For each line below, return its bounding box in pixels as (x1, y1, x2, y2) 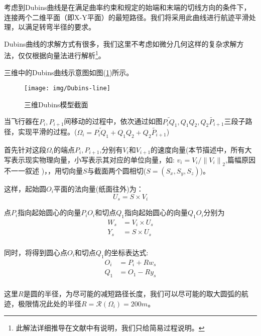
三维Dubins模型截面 (24, 99, 88, 109)
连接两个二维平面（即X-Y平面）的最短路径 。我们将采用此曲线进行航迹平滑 (4, 12, 249, 22)
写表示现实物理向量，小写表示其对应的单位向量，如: (4, 154, 175, 164)
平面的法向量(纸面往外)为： (53, 184, 144, 194)
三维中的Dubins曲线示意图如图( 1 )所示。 (4, 67, 134, 77)
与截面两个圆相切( (87, 165, 147, 176)
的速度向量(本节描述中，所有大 (151, 144, 252, 154)
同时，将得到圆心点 (4, 247, 67, 257)
